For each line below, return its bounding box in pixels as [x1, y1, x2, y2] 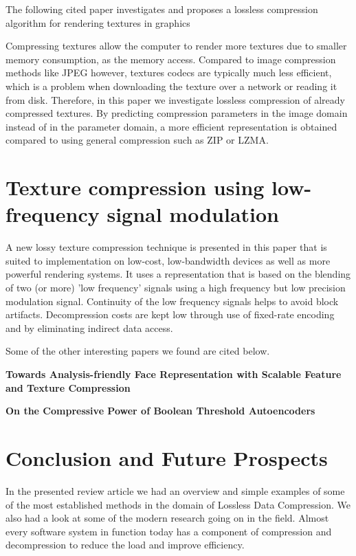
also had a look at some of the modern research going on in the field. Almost [5, 511, 329, 525]
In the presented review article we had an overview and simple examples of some [5, 483, 345, 498]
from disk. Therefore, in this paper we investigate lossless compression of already [5, 92, 346, 107]
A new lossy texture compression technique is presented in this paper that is [5, 240, 327, 254]
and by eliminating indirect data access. [5, 320, 173, 335]
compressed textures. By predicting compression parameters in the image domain [5, 106, 348, 120]
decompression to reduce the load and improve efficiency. [5, 537, 245, 552]
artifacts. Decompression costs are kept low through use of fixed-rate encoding [5, 307, 335, 322]
